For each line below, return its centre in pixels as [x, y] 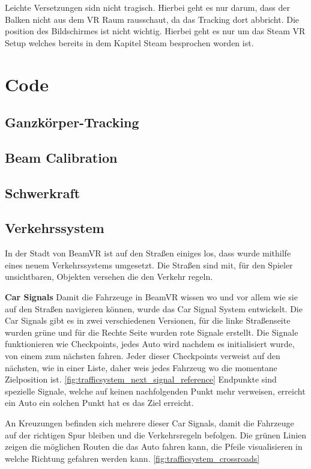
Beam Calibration [61, 157]
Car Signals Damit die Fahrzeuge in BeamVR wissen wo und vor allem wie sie [151, 297]
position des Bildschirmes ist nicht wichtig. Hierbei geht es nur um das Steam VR [155, 31]
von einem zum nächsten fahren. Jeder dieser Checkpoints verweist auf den [143, 356]
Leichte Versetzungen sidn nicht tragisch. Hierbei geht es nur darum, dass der [147, 7]
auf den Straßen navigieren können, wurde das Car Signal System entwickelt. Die [154, 308]
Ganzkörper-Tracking [72, 122]
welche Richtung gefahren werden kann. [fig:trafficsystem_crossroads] [132, 458]
